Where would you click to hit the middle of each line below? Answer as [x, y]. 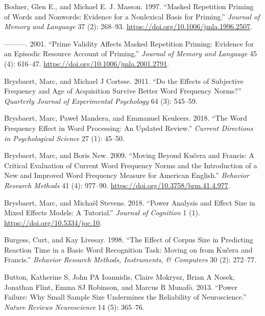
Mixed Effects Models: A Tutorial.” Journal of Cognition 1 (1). [102, 212]
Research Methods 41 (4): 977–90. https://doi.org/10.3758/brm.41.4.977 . [117, 185]
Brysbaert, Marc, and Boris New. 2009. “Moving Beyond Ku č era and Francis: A [129, 155]
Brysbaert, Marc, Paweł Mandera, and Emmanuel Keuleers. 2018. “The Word [126, 118]
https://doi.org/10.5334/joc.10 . [53, 222]
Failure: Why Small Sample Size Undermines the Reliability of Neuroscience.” [125, 297]
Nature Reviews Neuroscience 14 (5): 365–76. [74, 307]
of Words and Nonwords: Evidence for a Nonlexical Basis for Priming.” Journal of [132, 16]
